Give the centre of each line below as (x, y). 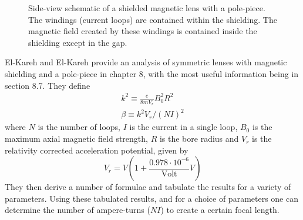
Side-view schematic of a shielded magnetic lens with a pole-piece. (147, 8)
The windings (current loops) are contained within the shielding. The (153, 19)
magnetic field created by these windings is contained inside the (143, 31)
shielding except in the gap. (78, 42)
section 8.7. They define (48, 85)
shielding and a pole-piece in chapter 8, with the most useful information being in (152, 73)
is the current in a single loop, (184, 127)
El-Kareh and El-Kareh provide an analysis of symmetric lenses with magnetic (146, 62)
